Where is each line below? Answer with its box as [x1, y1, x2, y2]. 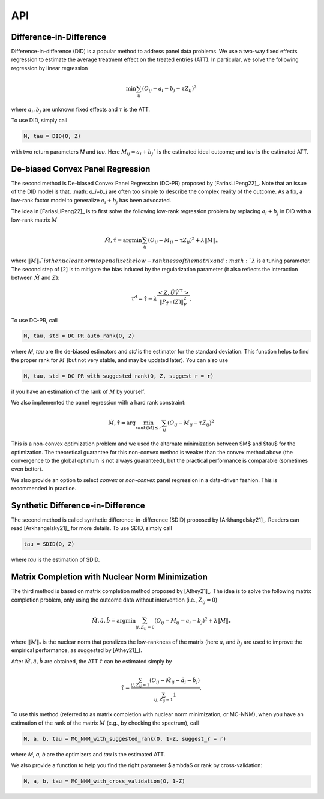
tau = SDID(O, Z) [23, 541, 75, 547]
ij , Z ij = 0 [135, 624, 155, 630]
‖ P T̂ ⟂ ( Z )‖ [159, 298, 184, 306]
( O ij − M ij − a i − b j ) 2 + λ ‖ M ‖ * [154, 616, 231, 626]
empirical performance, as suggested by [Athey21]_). [11, 647, 142, 654]
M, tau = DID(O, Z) [23, 133, 81, 140]
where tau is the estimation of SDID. [11, 556, 100, 564]
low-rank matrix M [11, 216, 58, 223]
